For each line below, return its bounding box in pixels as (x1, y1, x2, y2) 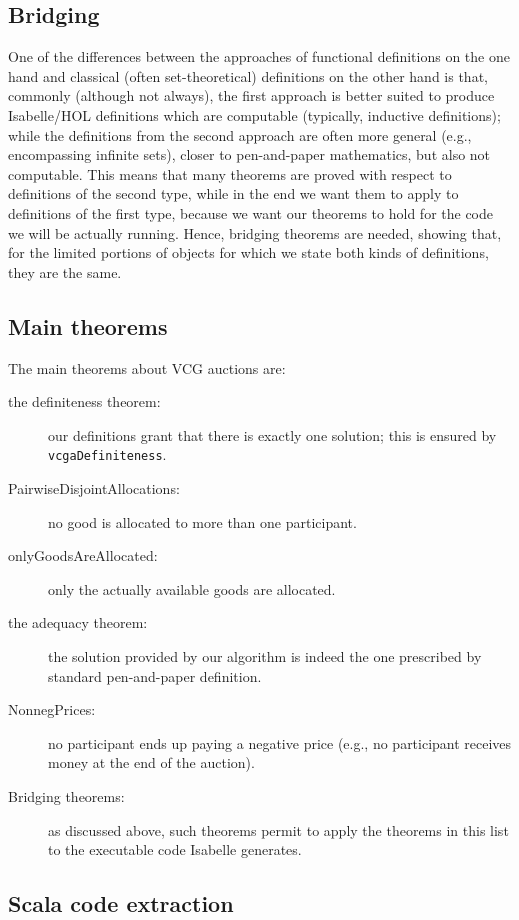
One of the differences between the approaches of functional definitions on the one (8, 46, 510, 67)
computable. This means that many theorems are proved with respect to (8, 163, 452, 184)
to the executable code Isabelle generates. (48, 839, 302, 860)
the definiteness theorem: (8, 391, 161, 412)
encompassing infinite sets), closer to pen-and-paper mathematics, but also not (8, 144, 491, 165)
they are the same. (8, 261, 122, 282)
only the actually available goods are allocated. (48, 578, 336, 599)
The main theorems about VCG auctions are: (8, 357, 286, 378)
